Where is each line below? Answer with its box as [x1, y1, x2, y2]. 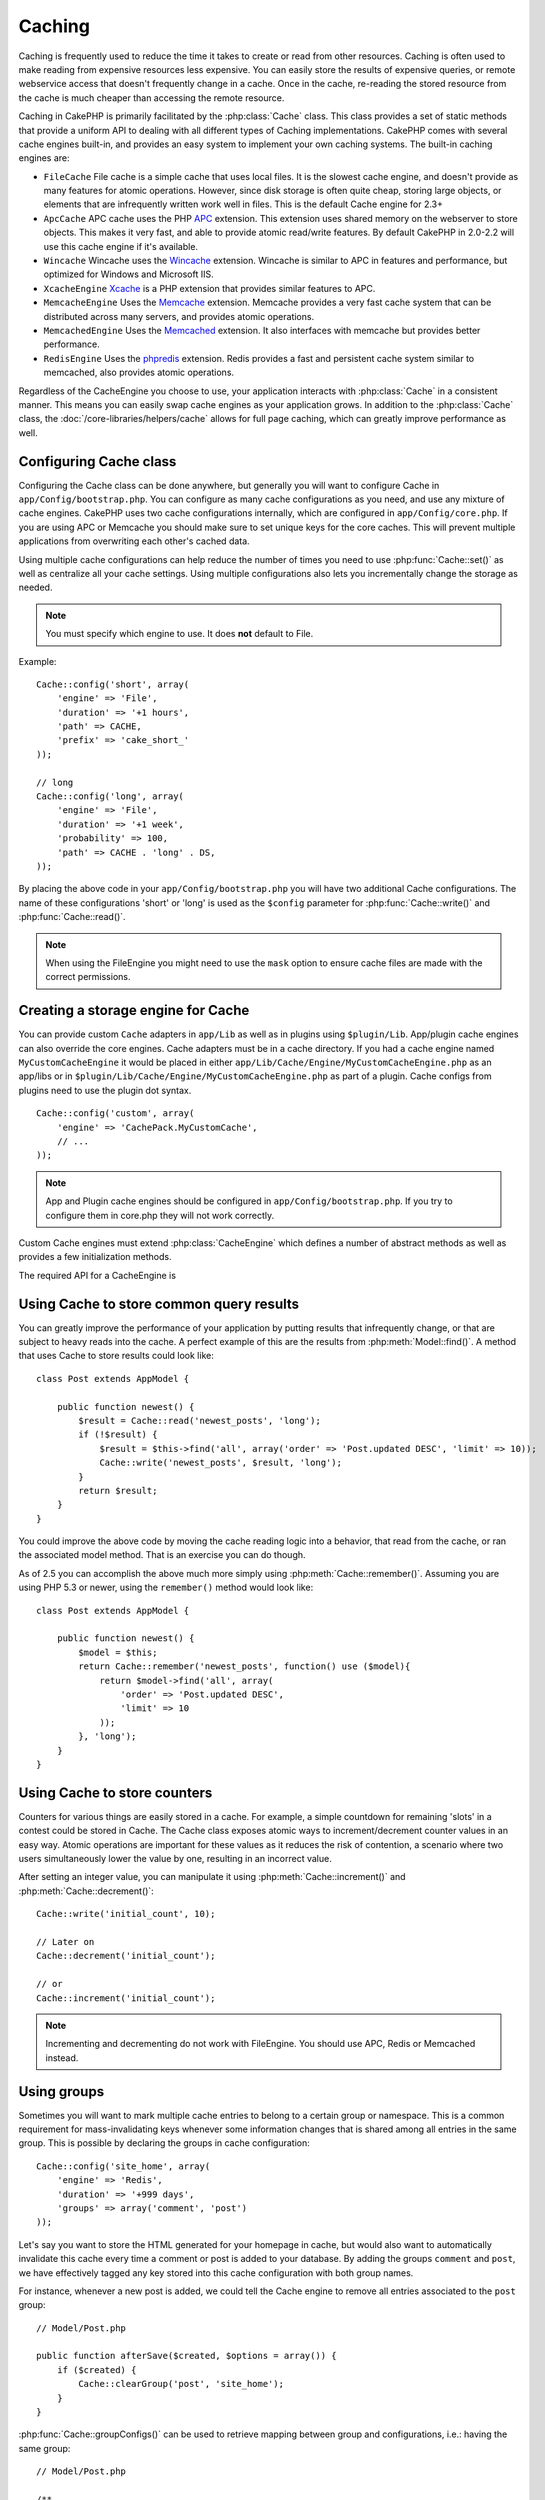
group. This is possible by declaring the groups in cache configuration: [18, 2137, 310, 2149]
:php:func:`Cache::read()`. [18, 911, 126, 923]
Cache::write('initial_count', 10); [36, 1908, 216, 1920]
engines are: [18, 152, 70, 164]
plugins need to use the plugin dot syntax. [18, 1084, 192, 1096]
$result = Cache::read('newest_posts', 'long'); [78, 1415, 322, 1426]
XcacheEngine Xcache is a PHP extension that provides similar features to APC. [43, 282, 376, 294]
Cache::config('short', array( [36, 678, 190, 690]
